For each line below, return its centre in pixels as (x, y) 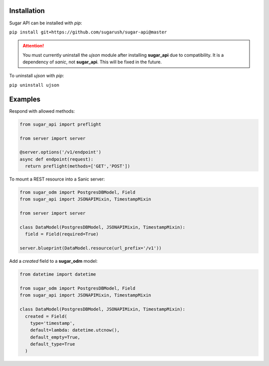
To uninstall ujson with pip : (37, 76)
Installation (27, 11)
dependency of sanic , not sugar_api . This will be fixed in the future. (92, 62)
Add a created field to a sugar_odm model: (54, 261)
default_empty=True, (55, 337)
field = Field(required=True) (62, 234)
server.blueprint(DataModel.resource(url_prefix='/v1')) (91, 248)
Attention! (33, 46)
